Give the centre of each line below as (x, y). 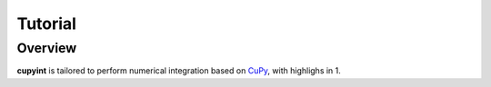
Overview (47, 48)
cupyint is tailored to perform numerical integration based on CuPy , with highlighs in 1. (179, 71)
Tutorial (47, 24)
